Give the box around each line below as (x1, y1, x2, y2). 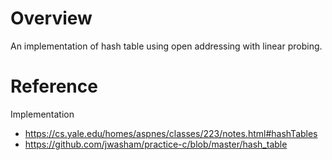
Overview (10, 7, 93, 30)
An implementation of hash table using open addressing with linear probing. (10, 40, 323, 52)
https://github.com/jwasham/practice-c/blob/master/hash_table (24, 138, 288, 150)
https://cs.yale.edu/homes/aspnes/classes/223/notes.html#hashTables (24, 127, 318, 139)
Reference (10, 75, 98, 98)
